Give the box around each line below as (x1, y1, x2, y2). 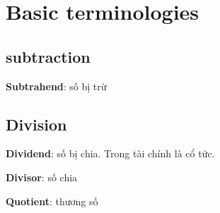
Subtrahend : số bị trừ (6, 78, 107, 93)
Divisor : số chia (6, 169, 78, 184)
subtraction (6, 45, 91, 67)
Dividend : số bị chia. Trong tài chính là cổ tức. (6, 146, 215, 161)
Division (6, 113, 67, 135)
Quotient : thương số (6, 193, 98, 208)
